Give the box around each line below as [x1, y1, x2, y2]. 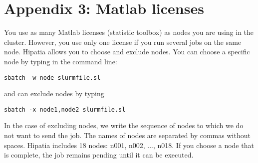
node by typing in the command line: [4, 56, 117, 66]
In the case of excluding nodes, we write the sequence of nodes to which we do [4, 120, 244, 131]
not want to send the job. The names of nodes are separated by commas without [4, 130, 251, 140]
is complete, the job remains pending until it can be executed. [4, 150, 194, 160]
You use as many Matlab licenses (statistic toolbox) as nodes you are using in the [4, 27, 254, 37]
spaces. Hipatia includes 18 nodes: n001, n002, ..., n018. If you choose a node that [4, 140, 254, 150]
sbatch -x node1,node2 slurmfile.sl [4, 106, 126, 113]
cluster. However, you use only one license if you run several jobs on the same [4, 36, 242, 47]
